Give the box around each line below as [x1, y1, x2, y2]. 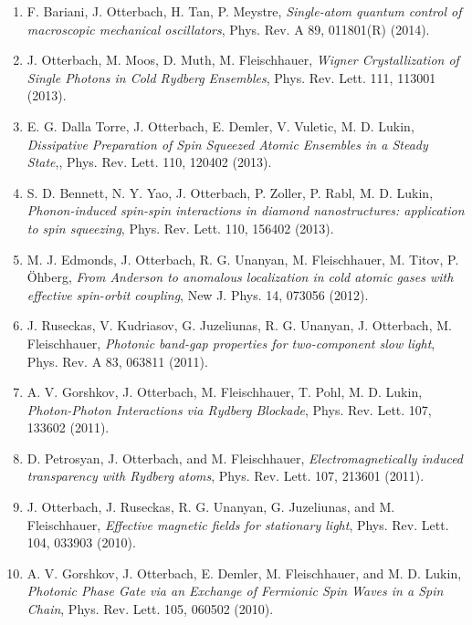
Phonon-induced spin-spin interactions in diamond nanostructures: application [26, 201, 465, 220]
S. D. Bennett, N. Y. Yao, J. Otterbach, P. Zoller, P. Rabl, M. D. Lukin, [26, 182, 434, 202]
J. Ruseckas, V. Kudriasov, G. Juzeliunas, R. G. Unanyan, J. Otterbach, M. [26, 316, 452, 335]
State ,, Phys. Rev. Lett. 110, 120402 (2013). [26, 152, 272, 172]
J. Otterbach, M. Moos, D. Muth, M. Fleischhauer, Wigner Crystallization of [26, 50, 459, 69]
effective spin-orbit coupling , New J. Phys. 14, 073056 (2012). [26, 285, 369, 304]
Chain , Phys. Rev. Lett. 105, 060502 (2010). [26, 599, 274, 619]
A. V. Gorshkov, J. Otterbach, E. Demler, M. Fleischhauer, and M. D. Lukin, [26, 563, 462, 582]
